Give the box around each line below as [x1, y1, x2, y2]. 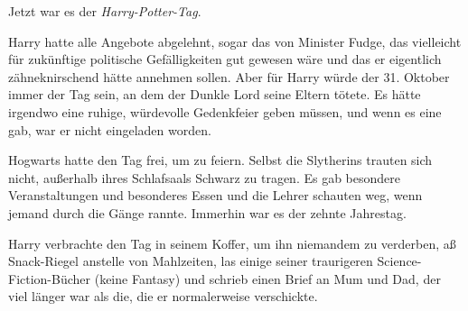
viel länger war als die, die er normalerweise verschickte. [8, 287, 318, 306]
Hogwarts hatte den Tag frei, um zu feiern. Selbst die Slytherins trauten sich [8, 151, 433, 169]
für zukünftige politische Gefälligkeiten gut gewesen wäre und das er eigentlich [8, 50, 442, 69]
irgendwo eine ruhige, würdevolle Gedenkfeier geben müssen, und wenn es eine [8, 102, 442, 121]
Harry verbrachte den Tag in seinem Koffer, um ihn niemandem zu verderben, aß [8, 233, 456, 252]
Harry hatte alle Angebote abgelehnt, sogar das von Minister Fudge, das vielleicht [8, 32, 462, 50]
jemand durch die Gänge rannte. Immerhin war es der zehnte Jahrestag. [8, 203, 407, 222]
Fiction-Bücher [8, 269, 91, 288]
